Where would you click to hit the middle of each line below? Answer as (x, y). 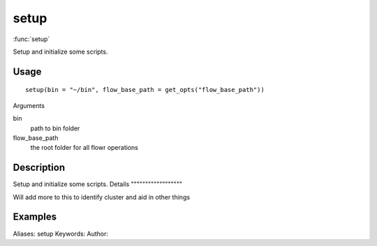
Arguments (29, 105)
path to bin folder (55, 128)
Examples (35, 217)
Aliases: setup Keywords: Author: (60, 233)
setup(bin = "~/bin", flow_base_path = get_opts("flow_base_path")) (145, 90)
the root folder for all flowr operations (84, 148)
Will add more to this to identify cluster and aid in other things (102, 197)
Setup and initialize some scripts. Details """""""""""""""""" (98, 184)
